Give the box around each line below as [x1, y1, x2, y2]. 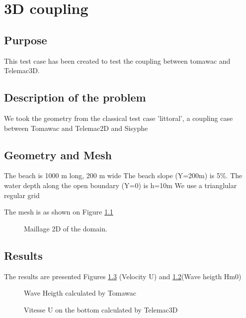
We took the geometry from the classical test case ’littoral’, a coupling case [4, 112, 233, 123]
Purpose [4, 32, 47, 47]
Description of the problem [4, 90, 146, 105]
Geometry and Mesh [4, 147, 112, 162]
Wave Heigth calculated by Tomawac [24, 288, 136, 298]
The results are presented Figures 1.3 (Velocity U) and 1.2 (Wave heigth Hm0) [4, 271, 242, 281]
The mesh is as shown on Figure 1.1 [4, 207, 113, 217]
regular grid [4, 190, 40, 200]
